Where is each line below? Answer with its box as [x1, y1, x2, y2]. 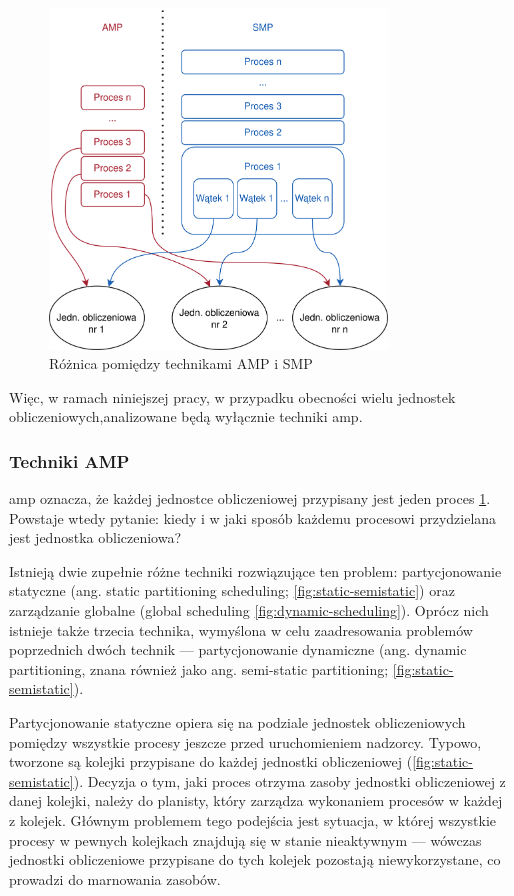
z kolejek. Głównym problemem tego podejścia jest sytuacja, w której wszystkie [9, 810, 497, 831]
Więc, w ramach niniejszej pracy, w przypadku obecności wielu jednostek [9, 386, 456, 407]
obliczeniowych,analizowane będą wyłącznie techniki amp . [9, 406, 363, 427]
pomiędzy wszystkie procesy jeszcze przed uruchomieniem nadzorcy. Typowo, [9, 731, 482, 752]
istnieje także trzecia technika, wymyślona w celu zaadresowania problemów [9, 619, 473, 640]
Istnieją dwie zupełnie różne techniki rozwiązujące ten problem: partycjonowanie [9, 560, 502, 581]
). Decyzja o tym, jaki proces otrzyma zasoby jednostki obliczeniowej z [73, 770, 506, 791]
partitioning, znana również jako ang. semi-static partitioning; [9, 658, 389, 679]
